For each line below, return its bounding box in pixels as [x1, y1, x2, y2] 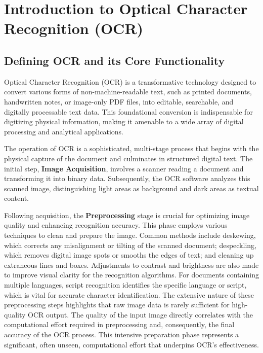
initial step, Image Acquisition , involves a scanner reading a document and [4, 163, 244, 173]
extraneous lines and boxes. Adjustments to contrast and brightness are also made [4, 259, 259, 270]
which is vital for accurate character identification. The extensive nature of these [4, 289, 254, 300]
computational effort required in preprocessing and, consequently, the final [4, 319, 235, 330]
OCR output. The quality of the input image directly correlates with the [28, 309, 253, 320]
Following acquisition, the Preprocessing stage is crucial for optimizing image [4, 209, 250, 220]
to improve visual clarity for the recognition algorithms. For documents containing [4, 269, 259, 280]
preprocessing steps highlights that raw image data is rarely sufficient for [4, 299, 230, 310]
